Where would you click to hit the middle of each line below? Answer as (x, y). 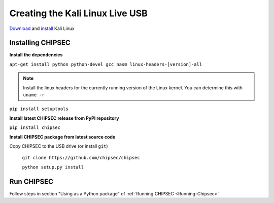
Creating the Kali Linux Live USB (79, 13)
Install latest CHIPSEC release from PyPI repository (64, 118)
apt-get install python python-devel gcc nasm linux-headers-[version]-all (106, 64)
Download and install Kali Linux (42, 28)
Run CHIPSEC (31, 181)
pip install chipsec (35, 128)
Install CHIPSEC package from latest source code (62, 137)
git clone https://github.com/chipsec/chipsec (81, 158)
